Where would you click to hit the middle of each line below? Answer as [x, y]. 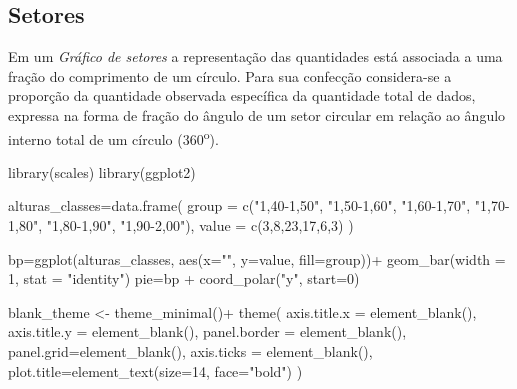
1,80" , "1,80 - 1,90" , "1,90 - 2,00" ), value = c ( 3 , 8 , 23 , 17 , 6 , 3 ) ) [181, 225]
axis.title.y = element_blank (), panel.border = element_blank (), [207, 331]
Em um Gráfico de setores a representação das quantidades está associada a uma [255, 56]
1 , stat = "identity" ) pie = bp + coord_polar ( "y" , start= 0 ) [184, 278]
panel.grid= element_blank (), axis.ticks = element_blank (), [190, 350]
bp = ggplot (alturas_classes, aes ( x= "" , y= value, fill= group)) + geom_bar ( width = [257, 258]
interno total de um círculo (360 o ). [113, 137]
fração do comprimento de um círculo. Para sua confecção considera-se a [230, 75]
